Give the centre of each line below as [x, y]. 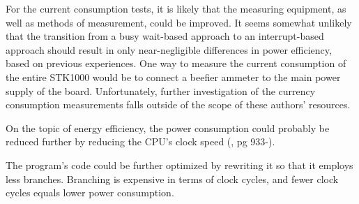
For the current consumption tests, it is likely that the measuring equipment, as [176, 8]
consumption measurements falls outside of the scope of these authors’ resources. [178, 104]
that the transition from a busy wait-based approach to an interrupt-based [165, 36]
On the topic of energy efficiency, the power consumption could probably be [168, 127]
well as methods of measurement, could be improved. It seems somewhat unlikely [179, 22]
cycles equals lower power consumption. [90, 192]
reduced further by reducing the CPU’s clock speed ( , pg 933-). [140, 141]
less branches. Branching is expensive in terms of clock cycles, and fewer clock [172, 178]
